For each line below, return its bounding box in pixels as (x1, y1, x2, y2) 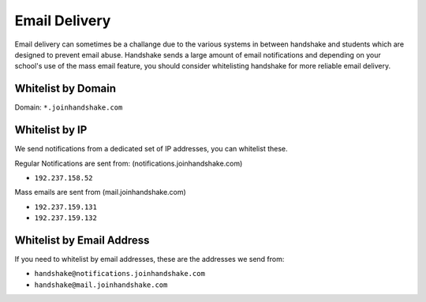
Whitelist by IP (14, 123, 88, 137)
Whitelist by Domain (14, 82, 116, 95)
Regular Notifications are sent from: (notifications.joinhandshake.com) (14, 158, 243, 168)
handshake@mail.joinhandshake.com (34, 280, 168, 289)
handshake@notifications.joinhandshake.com (34, 269, 205, 278)
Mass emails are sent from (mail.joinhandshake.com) (14, 188, 187, 197)
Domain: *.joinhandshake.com (14, 103, 123, 112)
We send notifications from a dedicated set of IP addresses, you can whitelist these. (14, 144, 288, 154)
